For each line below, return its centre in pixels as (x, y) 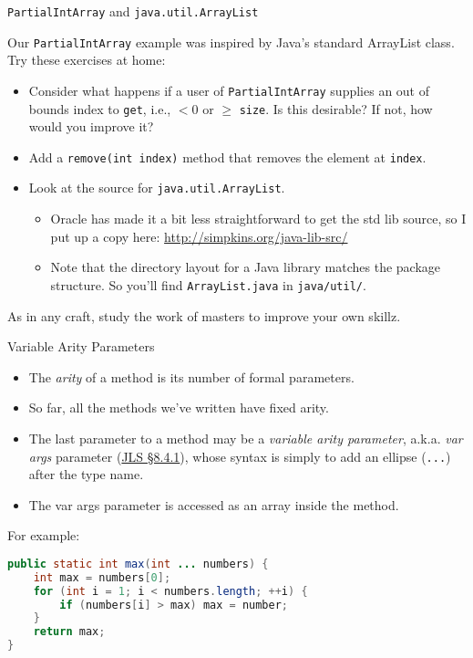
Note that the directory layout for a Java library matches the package (246, 267)
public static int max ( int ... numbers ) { (138, 564)
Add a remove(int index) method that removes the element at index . (227, 157)
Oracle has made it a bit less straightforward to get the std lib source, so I (258, 219)
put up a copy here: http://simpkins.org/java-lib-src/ (199, 236)
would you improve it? (91, 126)
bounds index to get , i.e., (100, 108)
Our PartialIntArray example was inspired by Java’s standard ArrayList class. (231, 42)
